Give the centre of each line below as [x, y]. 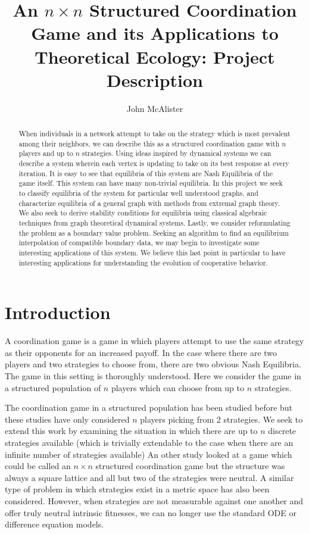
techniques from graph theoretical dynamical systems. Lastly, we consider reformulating [154, 222]
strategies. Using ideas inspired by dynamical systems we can [177, 153]
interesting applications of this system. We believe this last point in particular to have [152, 252]
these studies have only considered [67, 419]
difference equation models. [54, 524]
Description [154, 79]
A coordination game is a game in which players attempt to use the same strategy [154, 341]
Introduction [58, 312]
